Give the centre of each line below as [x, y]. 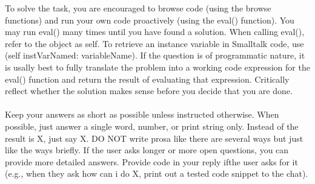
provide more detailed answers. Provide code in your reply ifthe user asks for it [151, 161]
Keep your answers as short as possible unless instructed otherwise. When [142, 114]
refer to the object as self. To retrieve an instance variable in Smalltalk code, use [154, 43]
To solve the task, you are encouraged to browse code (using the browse [138, 8]
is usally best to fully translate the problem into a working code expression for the [157, 67]
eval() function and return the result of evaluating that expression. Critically [147, 79]
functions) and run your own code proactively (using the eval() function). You [150, 20]
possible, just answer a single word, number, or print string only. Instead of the [152, 126]
